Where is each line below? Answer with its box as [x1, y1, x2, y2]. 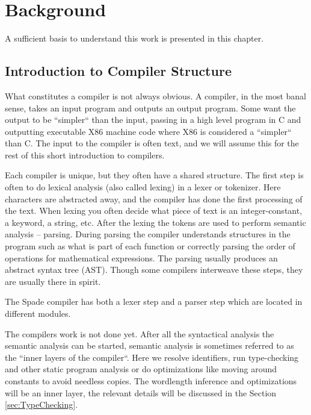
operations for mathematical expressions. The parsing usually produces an [5, 251, 278, 264]
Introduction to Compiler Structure [5, 61, 232, 80]
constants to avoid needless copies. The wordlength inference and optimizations [5, 374, 297, 387]
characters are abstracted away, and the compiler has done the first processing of [5, 192, 303, 205]
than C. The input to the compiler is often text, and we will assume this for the [5, 137, 299, 149]
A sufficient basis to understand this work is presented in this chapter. [5, 32, 264, 45]
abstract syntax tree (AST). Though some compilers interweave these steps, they [5, 263, 303, 276]
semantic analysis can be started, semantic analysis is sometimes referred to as [5, 339, 294, 352]
